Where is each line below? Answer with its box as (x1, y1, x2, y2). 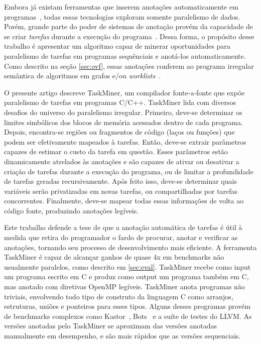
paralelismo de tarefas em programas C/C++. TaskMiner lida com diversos (4, 97, 236, 107)
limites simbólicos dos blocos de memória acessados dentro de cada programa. (4, 117, 243, 127)
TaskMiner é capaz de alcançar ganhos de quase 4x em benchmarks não (4, 252, 224, 262)
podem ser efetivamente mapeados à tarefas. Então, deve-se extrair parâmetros (4, 136, 246, 147)
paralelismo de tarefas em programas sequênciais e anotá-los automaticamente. (4, 50, 246, 61)
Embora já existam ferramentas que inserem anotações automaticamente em (4, 2, 238, 12)
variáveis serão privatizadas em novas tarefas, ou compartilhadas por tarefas (4, 185, 238, 196)
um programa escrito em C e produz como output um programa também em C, (4, 271, 249, 282)
